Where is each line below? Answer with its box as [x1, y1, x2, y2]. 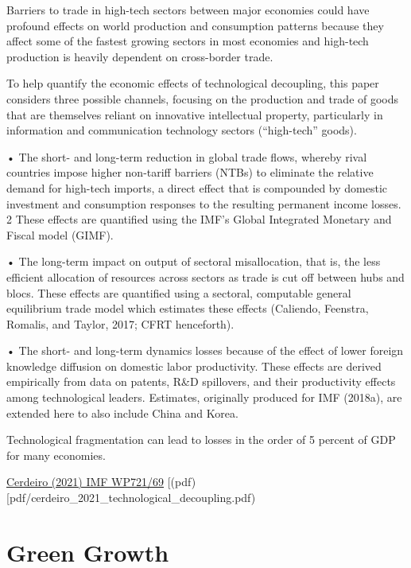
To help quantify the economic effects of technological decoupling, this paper [6, 75, 379, 91]
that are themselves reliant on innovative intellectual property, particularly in [6, 106, 383, 123]
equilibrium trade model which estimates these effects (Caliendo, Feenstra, [6, 300, 369, 317]
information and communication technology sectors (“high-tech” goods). [6, 122, 357, 138]
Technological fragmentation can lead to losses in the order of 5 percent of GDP [6, 431, 396, 448]
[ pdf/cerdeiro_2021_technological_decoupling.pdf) [6, 489, 256, 506]
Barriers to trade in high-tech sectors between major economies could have [6, 2, 370, 18]
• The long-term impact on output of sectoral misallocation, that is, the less [6, 253, 381, 270]
